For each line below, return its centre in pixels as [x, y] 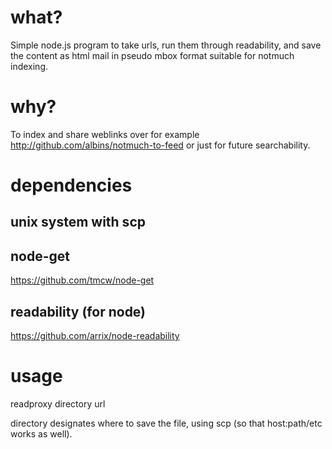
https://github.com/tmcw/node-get [82, 280]
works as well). [41, 434]
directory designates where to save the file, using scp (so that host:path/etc [166, 423]
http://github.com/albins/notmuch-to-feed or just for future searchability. [160, 145]
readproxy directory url [58, 404]
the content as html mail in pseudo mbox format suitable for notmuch [152, 55]
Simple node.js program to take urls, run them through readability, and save [166, 45]
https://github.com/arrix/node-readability [95, 336]
